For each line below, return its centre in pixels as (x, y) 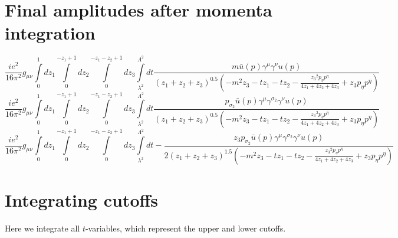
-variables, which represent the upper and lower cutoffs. (185, 228)
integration (50, 33)
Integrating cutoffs (81, 199)
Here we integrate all (42, 228)
